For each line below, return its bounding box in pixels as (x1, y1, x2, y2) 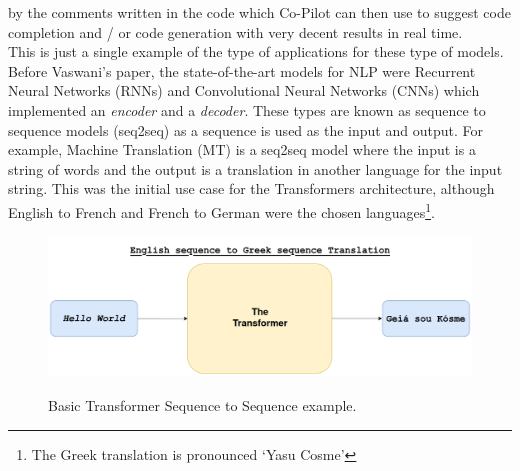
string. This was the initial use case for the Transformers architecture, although (8, 178, 495, 199)
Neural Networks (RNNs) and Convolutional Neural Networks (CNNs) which (8, 80, 480, 101)
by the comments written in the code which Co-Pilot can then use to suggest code (8, 2, 511, 22)
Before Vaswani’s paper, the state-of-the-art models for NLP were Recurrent (8, 60, 476, 81)
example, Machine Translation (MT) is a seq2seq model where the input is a (8, 139, 476, 160)
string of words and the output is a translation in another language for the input (8, 158, 503, 179)
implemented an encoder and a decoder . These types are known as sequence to (8, 99, 486, 120)
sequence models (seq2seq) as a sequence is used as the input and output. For (8, 119, 483, 140)
